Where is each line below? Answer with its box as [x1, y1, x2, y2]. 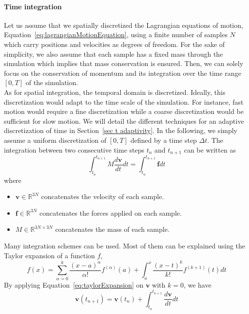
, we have [183, 279, 211, 290]
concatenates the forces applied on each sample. [39, 207, 182, 218]
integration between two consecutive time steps [4, 144, 144, 155]
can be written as [184, 144, 236, 155]
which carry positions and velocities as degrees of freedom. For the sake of [4, 39, 225, 49]
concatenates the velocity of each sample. [41, 191, 164, 202]
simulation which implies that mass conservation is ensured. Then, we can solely [4, 58, 244, 68]
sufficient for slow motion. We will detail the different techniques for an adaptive [4, 115, 244, 126]
